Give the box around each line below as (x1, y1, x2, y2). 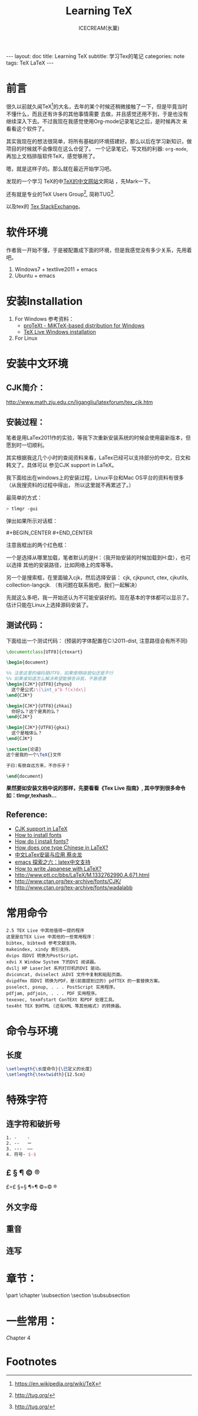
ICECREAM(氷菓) (78, 24, 120, 31)
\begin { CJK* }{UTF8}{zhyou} (6, 681, 72, 687)
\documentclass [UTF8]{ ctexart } (6, 649, 83, 655)
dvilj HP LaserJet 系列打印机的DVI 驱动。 (6, 966, 104, 971)
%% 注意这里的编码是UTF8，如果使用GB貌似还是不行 (6, 670, 114, 676)
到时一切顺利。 (11, 441, 48, 448)
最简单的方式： (6, 494, 42, 501)
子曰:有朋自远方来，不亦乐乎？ (6, 762, 71, 768)
